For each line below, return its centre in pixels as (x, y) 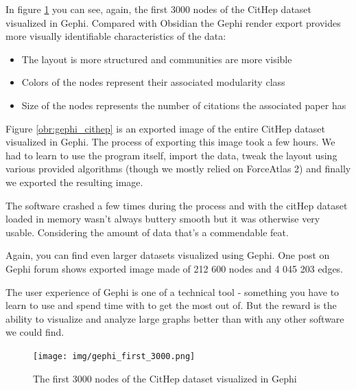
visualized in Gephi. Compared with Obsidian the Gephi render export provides (173, 22)
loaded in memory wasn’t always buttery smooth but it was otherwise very (163, 219)
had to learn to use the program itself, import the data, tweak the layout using (171, 155)
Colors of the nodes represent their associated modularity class (153, 82)
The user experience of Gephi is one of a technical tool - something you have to (173, 291)
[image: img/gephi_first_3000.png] (114, 356)
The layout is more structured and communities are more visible (157, 59)
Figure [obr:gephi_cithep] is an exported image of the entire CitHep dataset (166, 128)
